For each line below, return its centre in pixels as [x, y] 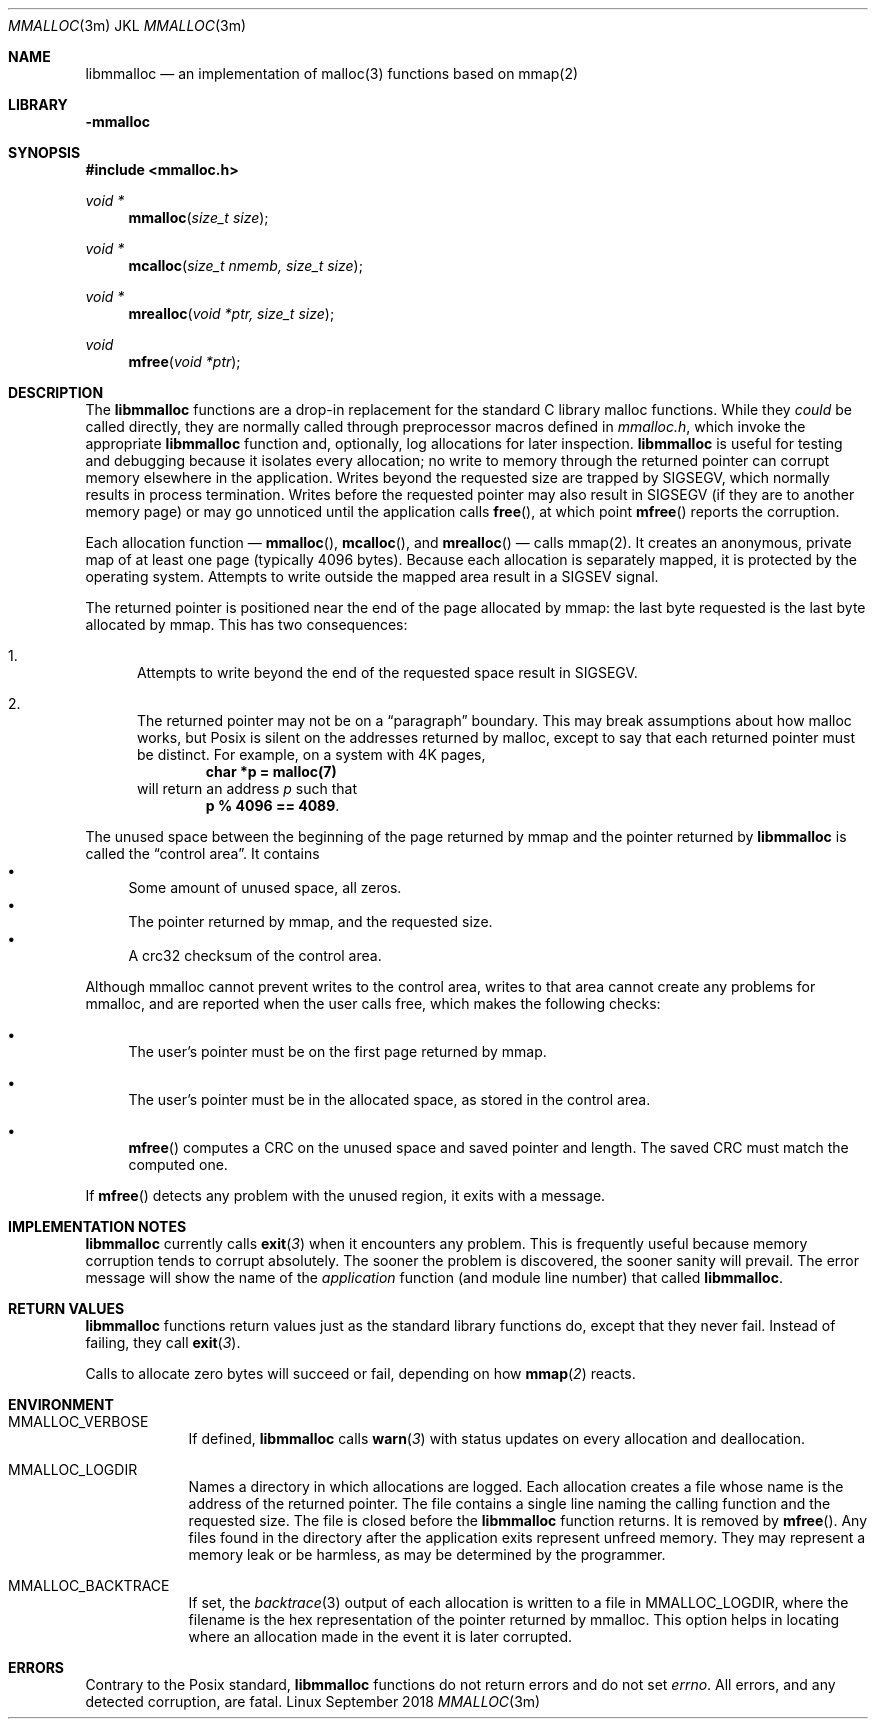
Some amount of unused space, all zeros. [265, 887]
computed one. [178, 1164]
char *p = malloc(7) [271, 771]
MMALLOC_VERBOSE [78, 1421]
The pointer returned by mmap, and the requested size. [310, 921]
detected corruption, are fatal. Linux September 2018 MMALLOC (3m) [313, 1701]
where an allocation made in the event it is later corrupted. [380, 1636]
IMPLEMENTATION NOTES [97, 1226]
